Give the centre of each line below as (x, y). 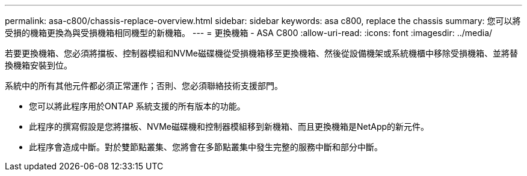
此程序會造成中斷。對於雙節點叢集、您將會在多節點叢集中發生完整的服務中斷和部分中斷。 (206, 147)
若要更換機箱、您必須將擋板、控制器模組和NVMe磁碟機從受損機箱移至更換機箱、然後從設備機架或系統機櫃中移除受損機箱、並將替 (262, 53)
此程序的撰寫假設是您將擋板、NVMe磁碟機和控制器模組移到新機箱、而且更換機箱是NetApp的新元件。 (229, 126)
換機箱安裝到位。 (39, 65)
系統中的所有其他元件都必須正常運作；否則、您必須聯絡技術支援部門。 (144, 86)
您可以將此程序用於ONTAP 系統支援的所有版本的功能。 (137, 106)
